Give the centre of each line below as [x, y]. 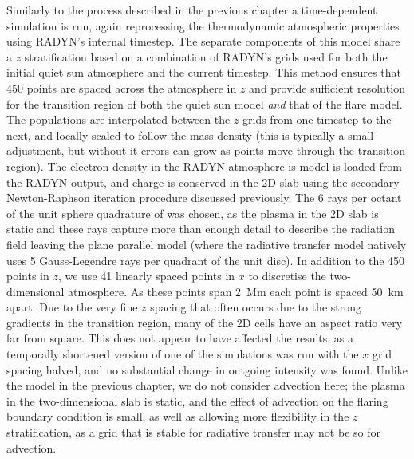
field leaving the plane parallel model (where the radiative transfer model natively [207, 244]
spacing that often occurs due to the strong [256, 307]
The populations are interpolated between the [118, 119]
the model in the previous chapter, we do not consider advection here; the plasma [206, 385]
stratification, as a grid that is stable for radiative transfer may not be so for [193, 432]
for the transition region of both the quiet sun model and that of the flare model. [205, 103]
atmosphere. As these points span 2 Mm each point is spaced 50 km [236, 291]
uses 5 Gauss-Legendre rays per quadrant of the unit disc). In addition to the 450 [206, 260]
